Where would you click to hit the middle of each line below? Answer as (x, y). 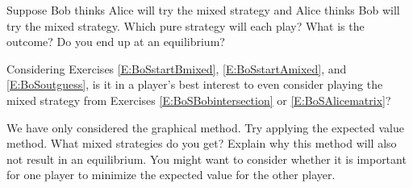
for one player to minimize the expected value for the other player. (171, 175)
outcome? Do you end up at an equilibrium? (116, 42)
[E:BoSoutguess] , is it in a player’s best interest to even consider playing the (195, 84)
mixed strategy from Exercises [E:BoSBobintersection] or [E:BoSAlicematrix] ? (199, 100)
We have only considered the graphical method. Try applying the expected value (205, 127)
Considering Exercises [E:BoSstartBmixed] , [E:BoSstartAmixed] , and (177, 68)
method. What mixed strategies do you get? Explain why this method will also (202, 143)
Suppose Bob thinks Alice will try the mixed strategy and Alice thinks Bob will (203, 10)
